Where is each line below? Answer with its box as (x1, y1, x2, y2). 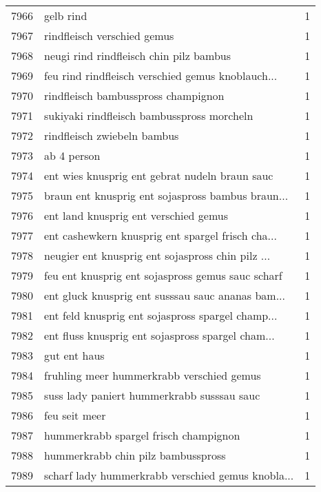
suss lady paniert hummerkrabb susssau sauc (44, 387, 260, 403)
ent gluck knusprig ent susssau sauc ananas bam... (44, 287, 286, 303)
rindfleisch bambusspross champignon (44, 88, 225, 103)
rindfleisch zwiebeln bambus (44, 127, 179, 143)
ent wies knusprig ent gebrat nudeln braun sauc (44, 167, 273, 183)
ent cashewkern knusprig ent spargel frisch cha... (44, 227, 277, 243)
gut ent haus (44, 347, 105, 363)
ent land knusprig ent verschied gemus (44, 207, 229, 223)
